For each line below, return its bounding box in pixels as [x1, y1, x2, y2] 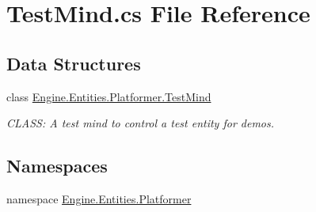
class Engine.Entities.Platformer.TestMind [6, 88, 211, 104]
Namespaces [6, 153, 108, 178]
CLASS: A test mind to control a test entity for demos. [6, 115, 275, 131]
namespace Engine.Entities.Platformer [6, 190, 192, 206]
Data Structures [6, 51, 141, 75]
